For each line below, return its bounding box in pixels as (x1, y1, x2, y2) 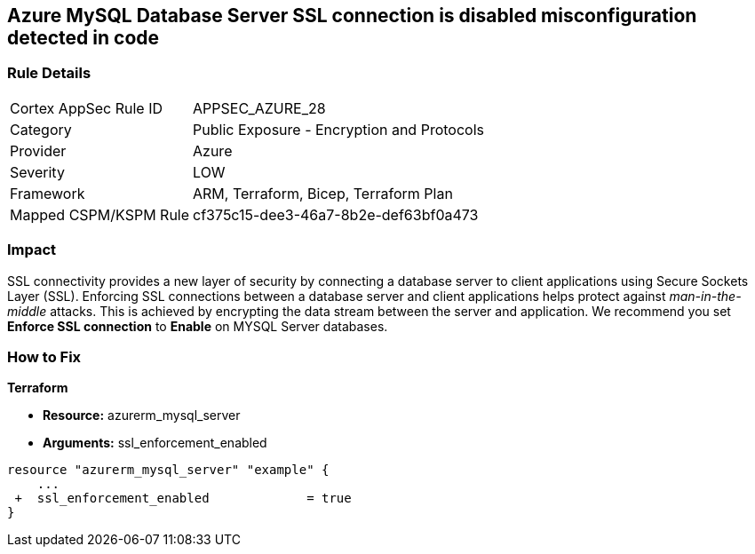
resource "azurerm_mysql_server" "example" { (7, 463, 330, 478)
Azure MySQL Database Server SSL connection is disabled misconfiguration (7, 4, 697, 27)
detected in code (7, 27, 160, 49)
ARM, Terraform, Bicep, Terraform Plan (193, 184, 453, 202)
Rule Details (7, 64, 91, 83)
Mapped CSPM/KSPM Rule (10, 205, 190, 224)
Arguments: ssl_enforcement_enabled (43, 435, 267, 451)
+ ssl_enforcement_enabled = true (14, 491, 352, 506)
